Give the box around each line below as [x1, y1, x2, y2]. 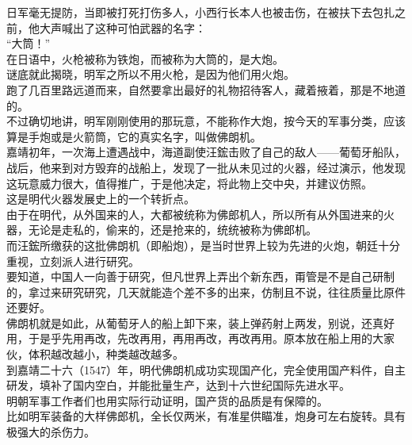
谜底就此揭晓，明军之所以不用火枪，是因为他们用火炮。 [6, 66, 295, 82]
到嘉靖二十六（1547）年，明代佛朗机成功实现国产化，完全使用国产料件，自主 [6, 361, 406, 378]
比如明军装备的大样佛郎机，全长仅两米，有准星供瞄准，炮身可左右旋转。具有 [6, 408, 406, 424]
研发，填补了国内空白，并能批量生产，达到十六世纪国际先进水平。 [6, 377, 350, 393]
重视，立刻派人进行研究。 [6, 252, 139, 269]
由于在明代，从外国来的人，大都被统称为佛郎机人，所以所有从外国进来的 [6, 205, 383, 222]
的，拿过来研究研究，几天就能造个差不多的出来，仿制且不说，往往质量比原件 [6, 283, 406, 300]
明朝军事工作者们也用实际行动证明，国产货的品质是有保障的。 [6, 392, 328, 409]
